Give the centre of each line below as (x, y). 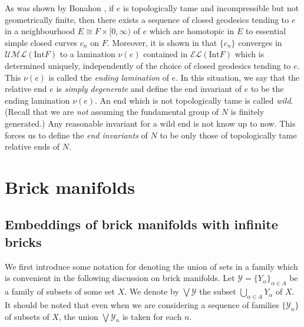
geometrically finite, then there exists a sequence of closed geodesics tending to (147, 19)
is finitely (247, 112)
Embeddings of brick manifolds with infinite (141, 224)
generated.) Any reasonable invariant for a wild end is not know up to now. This (150, 123)
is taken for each (152, 316)
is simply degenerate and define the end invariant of (149, 89)
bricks (23, 241)
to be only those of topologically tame (228, 135)
